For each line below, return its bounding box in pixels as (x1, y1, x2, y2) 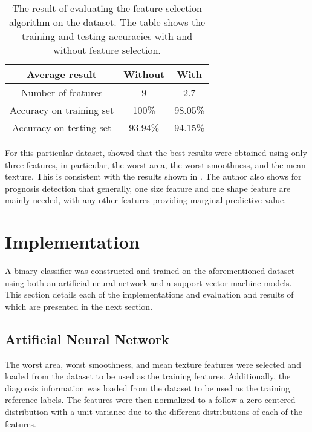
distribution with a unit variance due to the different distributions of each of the (5, 405, 302, 418)
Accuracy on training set (10, 103, 114, 117)
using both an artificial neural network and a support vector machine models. (5, 276, 292, 289)
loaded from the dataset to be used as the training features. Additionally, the (5, 370, 291, 382)
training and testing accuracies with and (21, 29, 193, 43)
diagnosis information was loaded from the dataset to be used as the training (5, 381, 290, 394)
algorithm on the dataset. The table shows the (8, 15, 206, 29)
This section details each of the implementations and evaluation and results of (5, 288, 294, 301)
